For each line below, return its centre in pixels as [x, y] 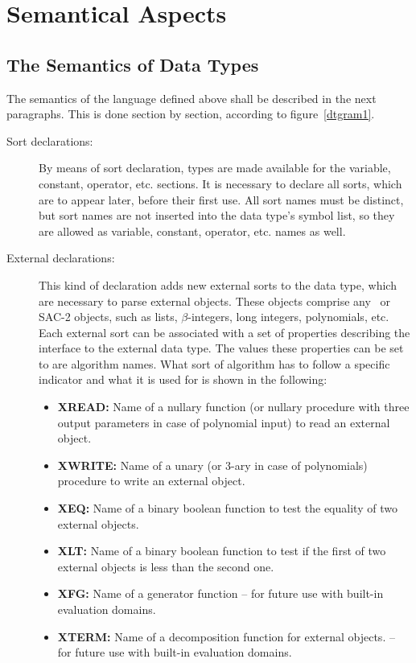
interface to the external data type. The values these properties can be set [221, 348]
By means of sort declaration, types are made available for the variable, [215, 168]
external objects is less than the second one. [166, 566]
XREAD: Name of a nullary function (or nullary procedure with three [233, 407]
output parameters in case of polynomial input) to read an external [224, 422]
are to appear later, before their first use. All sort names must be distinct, [221, 199]
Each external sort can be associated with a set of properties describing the [224, 332]
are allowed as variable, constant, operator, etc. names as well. [192, 231]
